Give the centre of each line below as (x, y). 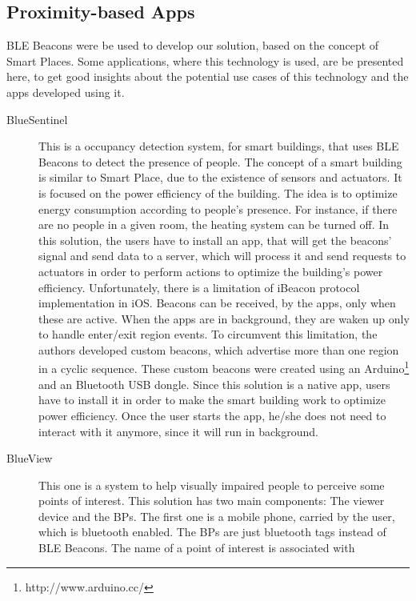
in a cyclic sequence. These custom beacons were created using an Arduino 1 (224, 367)
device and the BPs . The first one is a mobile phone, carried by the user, (217, 516)
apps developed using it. (66, 92)
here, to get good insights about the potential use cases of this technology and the (208, 76)
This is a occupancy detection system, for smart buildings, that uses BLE (219, 146)
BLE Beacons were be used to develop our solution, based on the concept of (193, 45)
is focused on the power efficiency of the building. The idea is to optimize (218, 192)
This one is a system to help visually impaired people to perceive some (212, 485)
